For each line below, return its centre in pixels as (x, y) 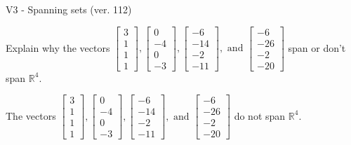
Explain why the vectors (58, 47)
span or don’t (317, 47)
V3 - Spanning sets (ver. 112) (69, 9)
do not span (260, 115)
